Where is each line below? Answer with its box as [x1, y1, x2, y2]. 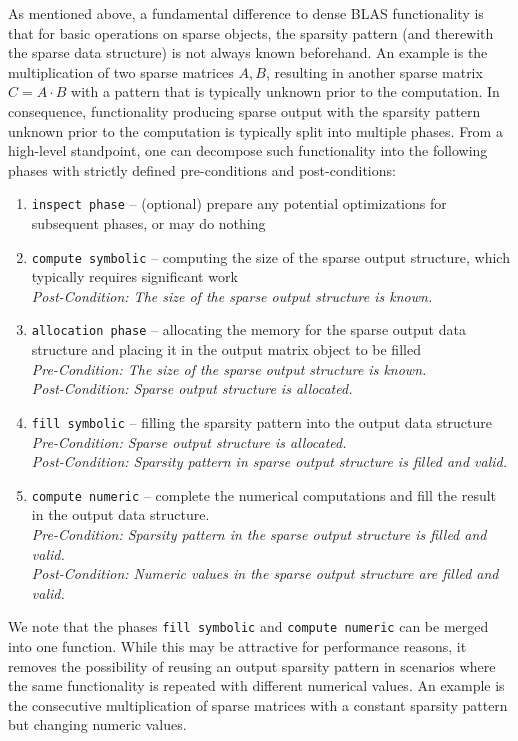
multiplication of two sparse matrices [8, 61, 234, 82]
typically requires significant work [31, 266, 238, 287]
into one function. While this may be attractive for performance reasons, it [8, 636, 467, 656]
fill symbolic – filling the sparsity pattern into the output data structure [31, 411, 493, 432]
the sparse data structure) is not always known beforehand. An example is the [8, 42, 488, 63]
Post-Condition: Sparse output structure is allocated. [31, 378, 353, 399]
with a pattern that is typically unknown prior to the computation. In [71, 81, 500, 102]
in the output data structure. [31, 504, 210, 525]
